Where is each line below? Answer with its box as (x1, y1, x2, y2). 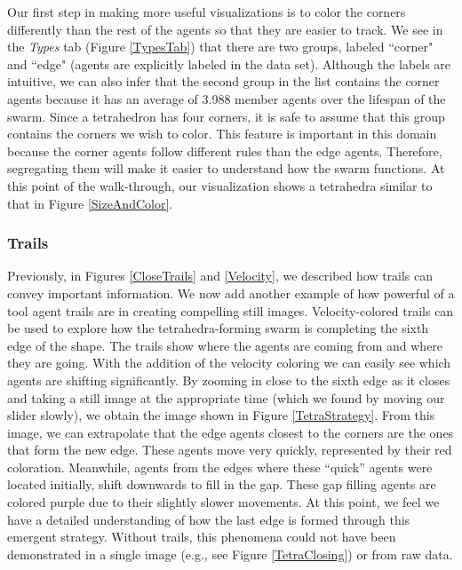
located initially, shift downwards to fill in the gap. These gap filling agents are (7, 475, 436, 494)
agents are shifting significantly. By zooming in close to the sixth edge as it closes (7, 370, 450, 389)
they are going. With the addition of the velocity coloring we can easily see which (7, 353, 451, 372)
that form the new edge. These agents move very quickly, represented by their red (7, 440, 452, 459)
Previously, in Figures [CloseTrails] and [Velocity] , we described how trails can (7, 266, 434, 285)
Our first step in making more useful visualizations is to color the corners (7, 3, 406, 20)
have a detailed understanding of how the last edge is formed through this (7, 510, 410, 528)
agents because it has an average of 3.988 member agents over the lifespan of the (7, 89, 446, 107)
